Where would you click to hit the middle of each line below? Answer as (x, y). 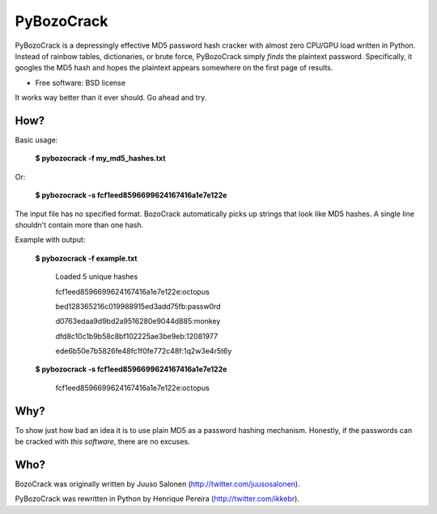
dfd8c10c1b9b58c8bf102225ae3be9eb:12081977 (137, 336)
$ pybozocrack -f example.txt (86, 258)
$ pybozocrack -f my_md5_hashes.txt (100, 159)
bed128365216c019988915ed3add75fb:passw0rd (138, 306)
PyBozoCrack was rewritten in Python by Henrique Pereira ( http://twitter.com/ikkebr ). (157, 499)
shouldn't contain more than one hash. (79, 225)
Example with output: (50, 240)
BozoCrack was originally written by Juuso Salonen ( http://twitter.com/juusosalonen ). (157, 484)
